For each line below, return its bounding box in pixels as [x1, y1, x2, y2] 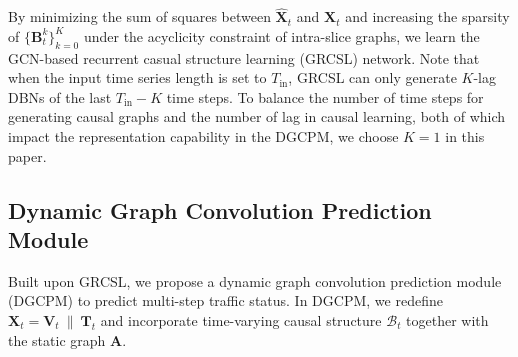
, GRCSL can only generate [288, 67, 457, 88]
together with [406, 309, 489, 330]
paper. [8, 145, 47, 166]
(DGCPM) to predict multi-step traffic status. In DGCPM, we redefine [8, 290, 443, 311]
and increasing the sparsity [345, 6, 510, 27]
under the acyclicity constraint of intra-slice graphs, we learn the [83, 25, 480, 46]
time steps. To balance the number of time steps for [166, 86, 484, 107]
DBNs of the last [8, 86, 112, 107]
